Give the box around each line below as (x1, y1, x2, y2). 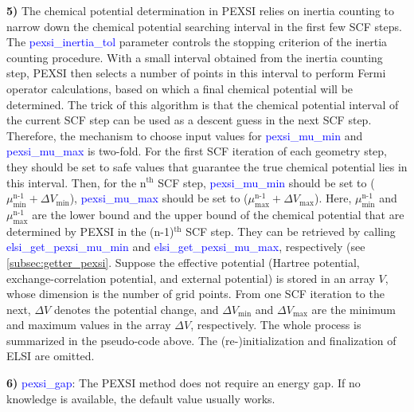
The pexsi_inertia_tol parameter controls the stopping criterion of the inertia (6, 33, 388, 50)
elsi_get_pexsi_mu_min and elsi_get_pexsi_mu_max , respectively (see (6, 238, 365, 255)
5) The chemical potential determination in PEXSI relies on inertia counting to (6, 2, 395, 18)
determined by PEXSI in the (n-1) (6, 222, 174, 239)
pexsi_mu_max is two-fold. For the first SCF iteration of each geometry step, (6, 143, 388, 159)
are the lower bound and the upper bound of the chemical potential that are (32, 206, 404, 222)
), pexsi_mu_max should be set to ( (69, 190, 248, 206)
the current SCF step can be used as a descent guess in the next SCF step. (6, 112, 372, 128)
